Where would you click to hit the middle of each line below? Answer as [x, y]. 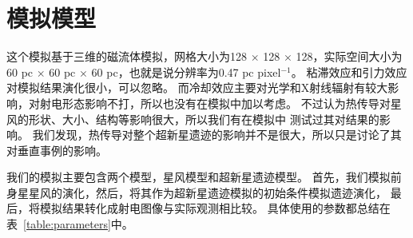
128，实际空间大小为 [349, 56]
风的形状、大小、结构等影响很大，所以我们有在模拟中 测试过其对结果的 [193, 119]
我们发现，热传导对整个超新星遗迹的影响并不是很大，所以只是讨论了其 [217, 135]
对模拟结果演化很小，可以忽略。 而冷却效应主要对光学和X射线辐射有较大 [197, 87]
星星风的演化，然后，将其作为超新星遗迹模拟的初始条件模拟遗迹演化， [202, 192]
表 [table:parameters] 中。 [70, 224]
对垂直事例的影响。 [57, 150]
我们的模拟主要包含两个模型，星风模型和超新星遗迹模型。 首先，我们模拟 [199, 177]
